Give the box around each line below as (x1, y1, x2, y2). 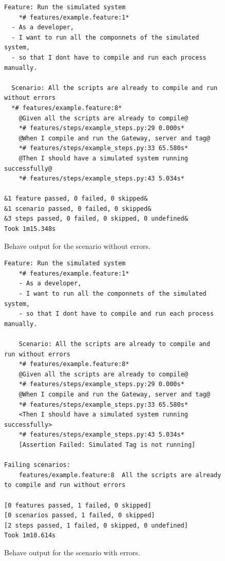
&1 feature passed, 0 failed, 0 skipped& (4, 195, 148, 203)
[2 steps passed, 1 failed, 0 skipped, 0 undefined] (4, 521, 188, 529)
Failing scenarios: (4, 461, 70, 469)
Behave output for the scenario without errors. (4, 240, 151, 251)
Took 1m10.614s (4, 532, 56, 539)
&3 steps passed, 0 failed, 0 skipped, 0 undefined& (4, 215, 188, 223)
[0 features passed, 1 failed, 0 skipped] (4, 501, 152, 509)
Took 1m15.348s (4, 225, 56, 233)
